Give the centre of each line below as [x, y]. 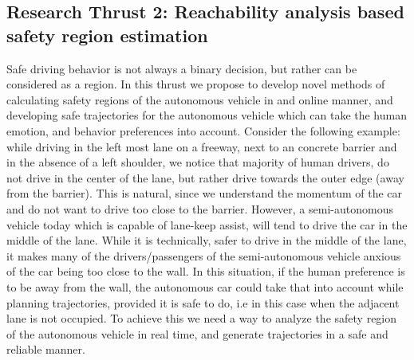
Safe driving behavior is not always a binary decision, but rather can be [182, 68]
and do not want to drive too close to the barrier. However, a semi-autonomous [200, 208]
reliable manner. [46, 349]
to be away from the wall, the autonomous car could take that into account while [205, 286]
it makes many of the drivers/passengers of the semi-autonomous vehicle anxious [204, 255]
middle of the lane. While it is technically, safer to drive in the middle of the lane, [207, 240]
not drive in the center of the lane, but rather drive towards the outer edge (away [205, 177]
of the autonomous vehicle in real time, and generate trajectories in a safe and [197, 333]
